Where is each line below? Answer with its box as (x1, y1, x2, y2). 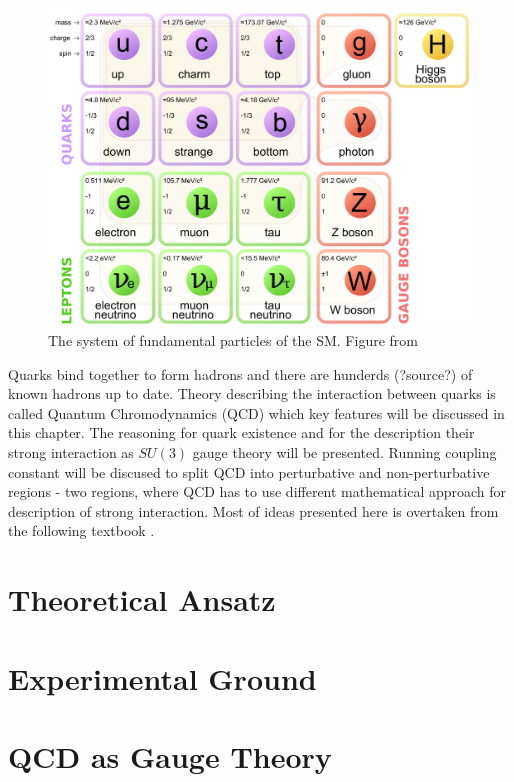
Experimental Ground (8, 657, 317, 698)
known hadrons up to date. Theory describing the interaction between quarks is (8, 383, 496, 404)
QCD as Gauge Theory (8, 735, 332, 776)
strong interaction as (8, 441, 134, 462)
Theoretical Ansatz (8, 579, 276, 620)
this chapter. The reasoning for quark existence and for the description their (8, 422, 475, 443)
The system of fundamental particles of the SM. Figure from (48, 330, 418, 350)
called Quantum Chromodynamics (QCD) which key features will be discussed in (8, 402, 505, 423)
